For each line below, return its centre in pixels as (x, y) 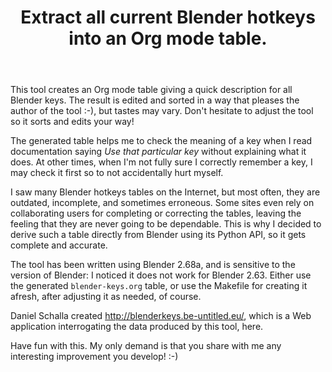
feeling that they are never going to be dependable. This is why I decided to (166, 224)
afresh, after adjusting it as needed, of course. (106, 297)
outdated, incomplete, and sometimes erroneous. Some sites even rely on (162, 203)
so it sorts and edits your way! (72, 122)
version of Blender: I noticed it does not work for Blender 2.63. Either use (161, 275)
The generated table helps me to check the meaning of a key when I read (161, 141)
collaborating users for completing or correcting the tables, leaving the (156, 213)
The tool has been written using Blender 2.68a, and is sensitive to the (153, 265)
